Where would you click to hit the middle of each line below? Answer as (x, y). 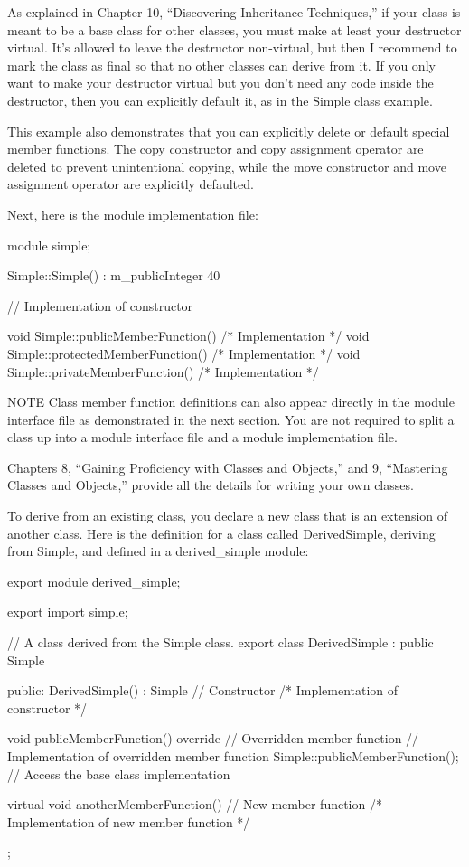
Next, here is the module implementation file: (133, 214)
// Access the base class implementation (119, 773)
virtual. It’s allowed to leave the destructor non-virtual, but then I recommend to (232, 47)
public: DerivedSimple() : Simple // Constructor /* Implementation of (203, 690)
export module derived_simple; (94, 581)
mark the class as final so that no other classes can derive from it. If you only (221, 65)
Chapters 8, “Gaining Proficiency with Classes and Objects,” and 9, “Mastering (228, 467)
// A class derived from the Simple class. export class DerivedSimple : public (220, 642)
